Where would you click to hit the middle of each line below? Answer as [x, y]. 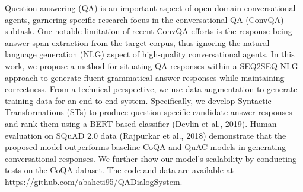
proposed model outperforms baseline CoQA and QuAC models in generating [146, 147]
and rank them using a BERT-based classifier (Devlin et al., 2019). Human [141, 123]
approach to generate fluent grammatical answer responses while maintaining [145, 77]
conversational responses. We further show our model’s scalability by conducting [151, 158]
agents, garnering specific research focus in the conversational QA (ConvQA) [144, 19]
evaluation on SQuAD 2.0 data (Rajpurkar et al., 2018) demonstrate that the [146, 135]
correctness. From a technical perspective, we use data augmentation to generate [151, 89]
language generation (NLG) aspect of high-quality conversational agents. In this [150, 54]
